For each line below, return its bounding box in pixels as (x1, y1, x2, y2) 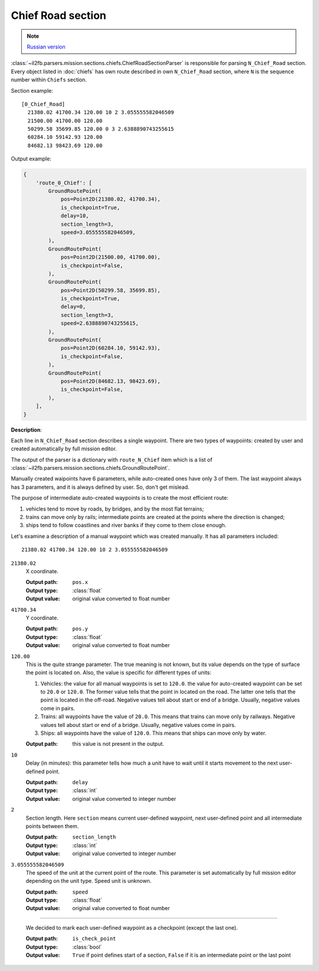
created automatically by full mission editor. (11, 445, 118, 452)
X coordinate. (25, 568, 59, 574)
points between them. (25, 822, 79, 830)
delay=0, (60, 303, 86, 310)
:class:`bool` (72, 943, 102, 950)
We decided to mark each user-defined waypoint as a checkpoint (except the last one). (25, 924, 238, 931)
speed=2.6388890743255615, (60, 320, 139, 327)
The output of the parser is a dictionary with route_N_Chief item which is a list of (11, 456, 213, 463)
